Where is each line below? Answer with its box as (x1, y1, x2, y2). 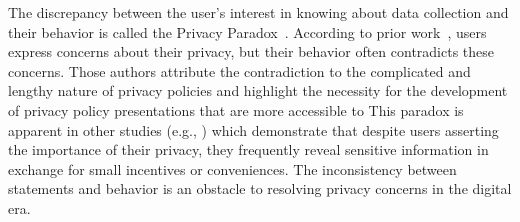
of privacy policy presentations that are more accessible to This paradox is (8, 99, 464, 120)
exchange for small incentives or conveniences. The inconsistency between (8, 158, 457, 179)
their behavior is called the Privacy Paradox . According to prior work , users (8, 21, 487, 42)
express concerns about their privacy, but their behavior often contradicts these (8, 41, 495, 62)
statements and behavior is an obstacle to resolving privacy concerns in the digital (8, 178, 512, 199)
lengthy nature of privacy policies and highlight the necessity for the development (8, 80, 508, 101)
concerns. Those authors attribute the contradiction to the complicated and (8, 60, 471, 81)
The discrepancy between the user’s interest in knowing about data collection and (8, 2, 509, 22)
